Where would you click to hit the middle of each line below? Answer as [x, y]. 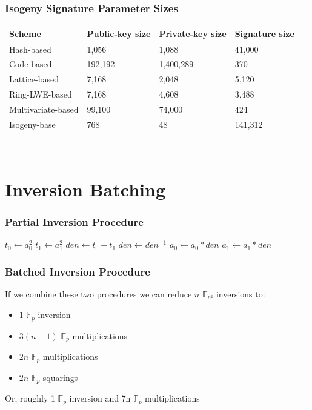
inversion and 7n [100, 398]
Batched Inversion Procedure [78, 271]
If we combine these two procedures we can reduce [98, 293]
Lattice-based [34, 79]
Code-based [31, 64]
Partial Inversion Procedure [74, 221]
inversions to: [241, 293]
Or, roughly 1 [30, 398]
